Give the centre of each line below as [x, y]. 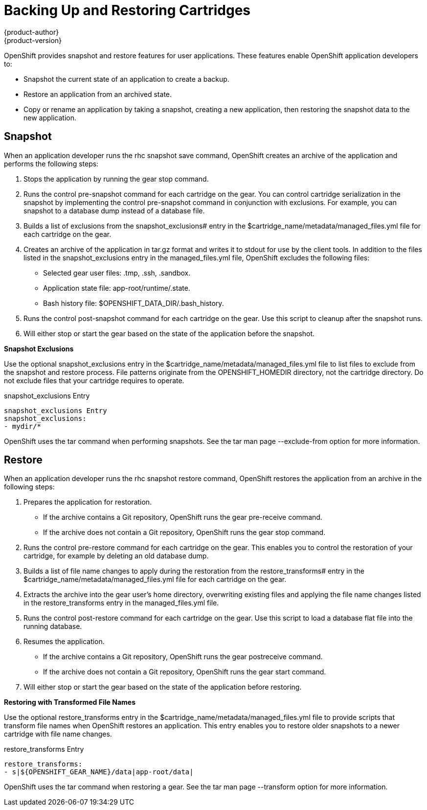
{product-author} [32, 32]
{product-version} [33, 40]
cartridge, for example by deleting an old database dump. [116, 556]
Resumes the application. [64, 642]
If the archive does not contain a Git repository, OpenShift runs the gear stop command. [184, 532]
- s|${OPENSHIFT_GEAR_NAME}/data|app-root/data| [99, 772]
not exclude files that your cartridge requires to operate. [94, 380]
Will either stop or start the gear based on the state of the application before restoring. [163, 687]
